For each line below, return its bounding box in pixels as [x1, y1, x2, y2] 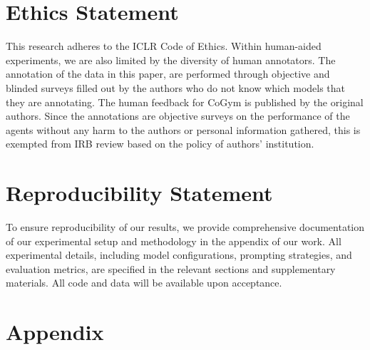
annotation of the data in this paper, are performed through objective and [6, 66, 330, 81]
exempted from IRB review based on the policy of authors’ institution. [6, 136, 314, 151]
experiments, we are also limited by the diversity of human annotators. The [6, 52, 336, 67]
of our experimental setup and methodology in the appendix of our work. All [6, 233, 341, 248]
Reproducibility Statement [6, 178, 273, 207]
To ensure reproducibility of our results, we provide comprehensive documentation [6, 220, 365, 234]
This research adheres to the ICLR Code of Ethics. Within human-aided [6, 38, 322, 53]
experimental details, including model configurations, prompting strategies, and [6, 247, 352, 262]
